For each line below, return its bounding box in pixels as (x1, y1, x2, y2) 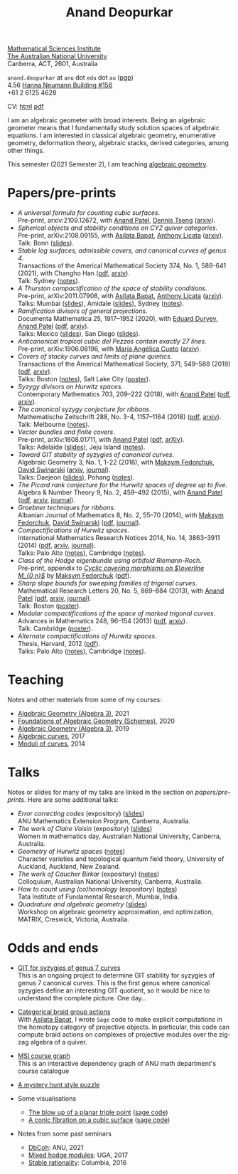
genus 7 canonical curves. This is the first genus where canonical (17, 978, 210, 987)
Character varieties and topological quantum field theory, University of (17, 855, 225, 863)
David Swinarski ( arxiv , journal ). (17, 465, 111, 474)
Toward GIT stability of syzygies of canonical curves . (17, 450, 175, 459)
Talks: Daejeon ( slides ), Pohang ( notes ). (17, 473, 135, 482)
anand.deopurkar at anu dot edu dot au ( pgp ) (7, 73, 134, 82)
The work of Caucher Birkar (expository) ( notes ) (17, 869, 160, 878)
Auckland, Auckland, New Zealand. (17, 862, 121, 870)
